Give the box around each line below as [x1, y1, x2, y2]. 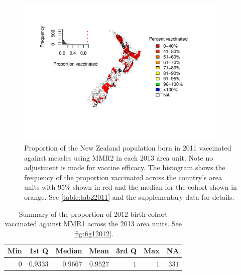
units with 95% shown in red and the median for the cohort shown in [24, 182, 237, 192]
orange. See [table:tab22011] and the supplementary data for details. [24, 191, 234, 202]
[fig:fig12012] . [73, 228, 113, 238]
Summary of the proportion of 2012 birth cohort [19, 208, 168, 219]
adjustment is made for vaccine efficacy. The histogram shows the [24, 162, 225, 173]
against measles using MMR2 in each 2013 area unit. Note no [24, 152, 213, 163]
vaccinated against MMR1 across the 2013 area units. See [5, 218, 182, 229]
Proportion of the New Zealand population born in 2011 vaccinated [24, 143, 231, 153]
